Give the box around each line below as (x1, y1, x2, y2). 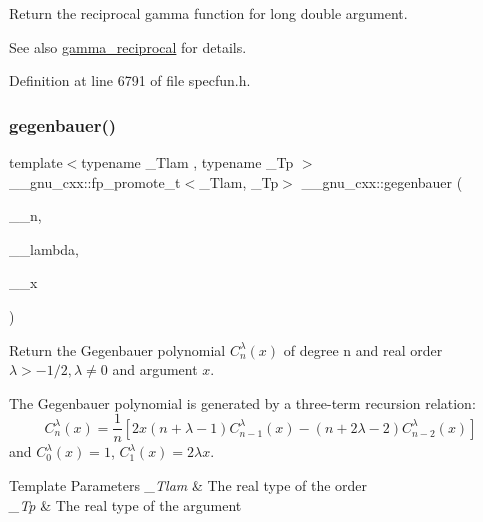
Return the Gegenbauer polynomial (9, 339, 226, 360)
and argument (112, 359, 198, 380)
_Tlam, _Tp (199, 171, 279, 192)
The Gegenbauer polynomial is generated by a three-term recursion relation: (9, 392, 476, 413)
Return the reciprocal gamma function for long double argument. (9, 3, 408, 23)
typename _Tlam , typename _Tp (81, 152, 294, 172)
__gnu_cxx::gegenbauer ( (301, 171, 463, 192)
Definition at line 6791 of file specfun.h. (9, 70, 251, 91)
